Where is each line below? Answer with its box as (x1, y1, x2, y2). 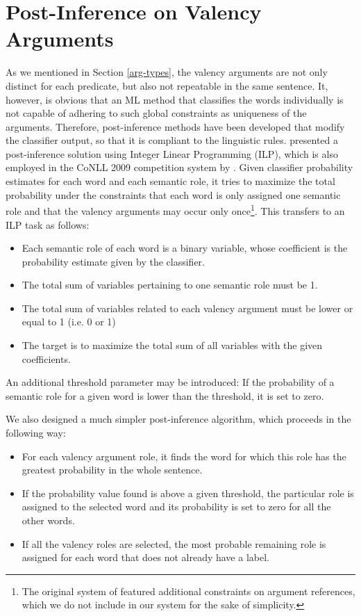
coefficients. (22, 351, 71, 366)
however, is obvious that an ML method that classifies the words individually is (6, 92, 344, 106)
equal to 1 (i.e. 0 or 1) (22, 314, 116, 329)
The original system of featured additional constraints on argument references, (22, 583, 355, 598)
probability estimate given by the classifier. (22, 254, 205, 268)
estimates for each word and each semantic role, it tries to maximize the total (6, 174, 335, 188)
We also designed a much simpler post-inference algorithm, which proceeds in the (6, 412, 351, 426)
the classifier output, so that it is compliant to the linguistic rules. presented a (6, 133, 338, 147)
